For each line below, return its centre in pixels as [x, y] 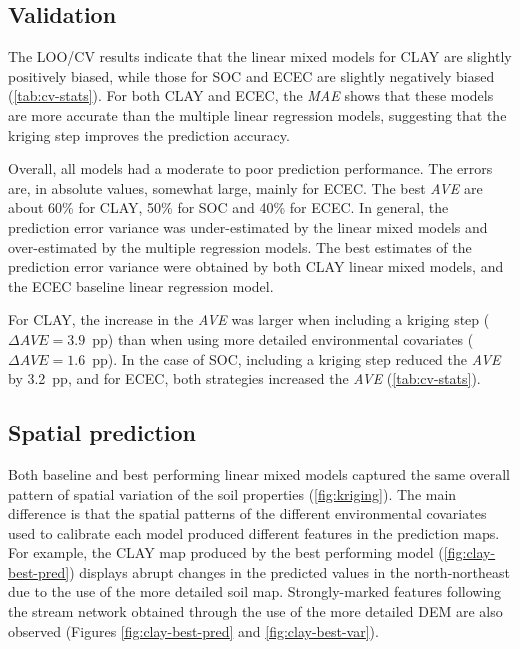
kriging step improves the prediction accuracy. [149, 134]
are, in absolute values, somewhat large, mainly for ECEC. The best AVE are [245, 187]
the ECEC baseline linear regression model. [141, 285]
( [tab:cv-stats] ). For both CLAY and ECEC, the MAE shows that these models [251, 95]
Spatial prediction [102, 432]
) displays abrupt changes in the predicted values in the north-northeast [289, 571]
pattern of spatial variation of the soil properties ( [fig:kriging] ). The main [232, 493]
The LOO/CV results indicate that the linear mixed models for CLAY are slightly [260, 56]
